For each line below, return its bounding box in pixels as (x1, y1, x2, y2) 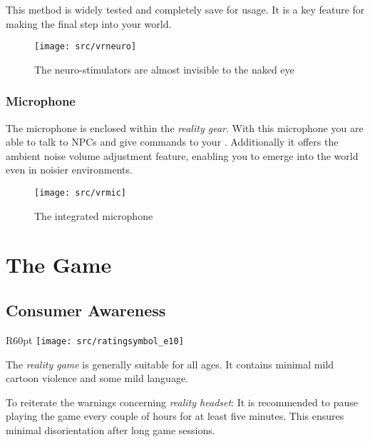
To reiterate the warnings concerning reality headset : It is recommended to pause (6, 394, 358, 409)
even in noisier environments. (6, 162, 133, 177)
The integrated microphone (34, 208, 153, 223)
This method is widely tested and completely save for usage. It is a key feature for (6, 2, 365, 16)
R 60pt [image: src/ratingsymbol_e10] (6, 332, 184, 347)
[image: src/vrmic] (34, 188, 126, 199)
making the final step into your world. (6, 16, 172, 31)
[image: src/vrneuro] (34, 41, 137, 52)
